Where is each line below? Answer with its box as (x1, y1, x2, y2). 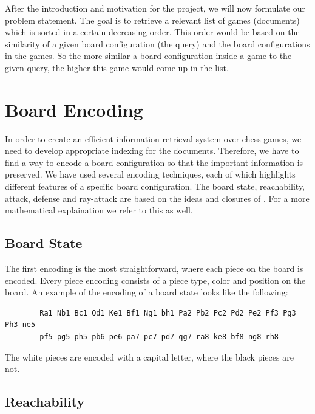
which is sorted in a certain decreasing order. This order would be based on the (5, 26, 300, 38)
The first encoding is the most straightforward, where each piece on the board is (5, 262, 303, 275)
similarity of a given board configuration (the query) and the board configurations (5, 37, 310, 50)
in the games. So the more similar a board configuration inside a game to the (5, 49, 292, 62)
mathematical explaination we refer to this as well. (5, 204, 193, 216)
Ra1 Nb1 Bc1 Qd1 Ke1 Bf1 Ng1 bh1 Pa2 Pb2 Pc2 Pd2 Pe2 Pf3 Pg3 (39, 308, 296, 317)
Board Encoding (5, 97, 143, 122)
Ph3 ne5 (5, 320, 36, 329)
